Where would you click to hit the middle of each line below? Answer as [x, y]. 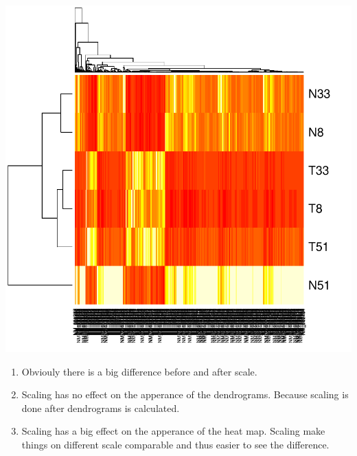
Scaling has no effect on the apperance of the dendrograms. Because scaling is [185, 394]
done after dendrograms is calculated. [101, 408]
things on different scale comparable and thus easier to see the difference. [175, 444]
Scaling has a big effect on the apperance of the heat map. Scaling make [173, 431]
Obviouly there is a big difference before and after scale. [139, 371]
